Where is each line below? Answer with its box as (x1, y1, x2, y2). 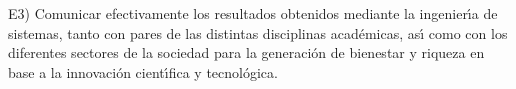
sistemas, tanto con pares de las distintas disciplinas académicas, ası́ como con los (8, 22, 508, 43)
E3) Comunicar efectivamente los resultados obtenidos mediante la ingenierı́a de (8, 3, 498, 23)
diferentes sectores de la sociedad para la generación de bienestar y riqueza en (8, 42, 485, 63)
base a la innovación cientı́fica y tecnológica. (8, 61, 278, 82)
